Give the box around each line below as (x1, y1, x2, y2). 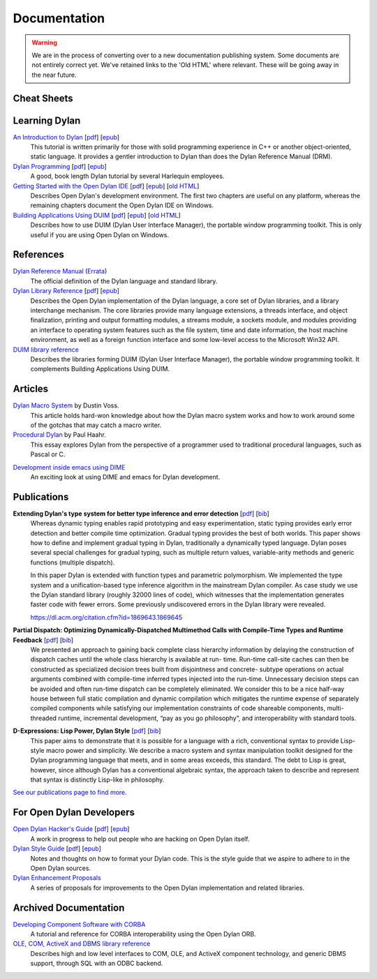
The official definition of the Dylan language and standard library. (30, 276, 218, 285)
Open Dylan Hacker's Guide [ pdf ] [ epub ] (13, 825, 130, 833)
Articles (13, 383, 49, 395)
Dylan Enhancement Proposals (13, 874, 101, 882)
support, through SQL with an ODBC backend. (30, 959, 163, 968)
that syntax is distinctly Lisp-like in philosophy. (30, 775, 165, 784)
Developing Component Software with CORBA (13, 920, 146, 928)
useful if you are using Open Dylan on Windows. (30, 230, 169, 239)
